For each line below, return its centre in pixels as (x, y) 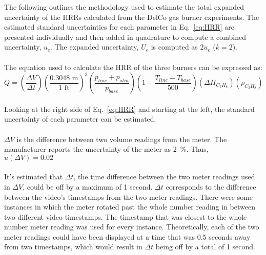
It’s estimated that (34, 177)
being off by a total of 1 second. (205, 247)
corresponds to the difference (211, 186)
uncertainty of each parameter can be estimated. (80, 119)
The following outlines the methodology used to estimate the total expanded (124, 7)
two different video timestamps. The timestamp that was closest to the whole (126, 216)
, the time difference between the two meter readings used (164, 177)
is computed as (174, 47)
